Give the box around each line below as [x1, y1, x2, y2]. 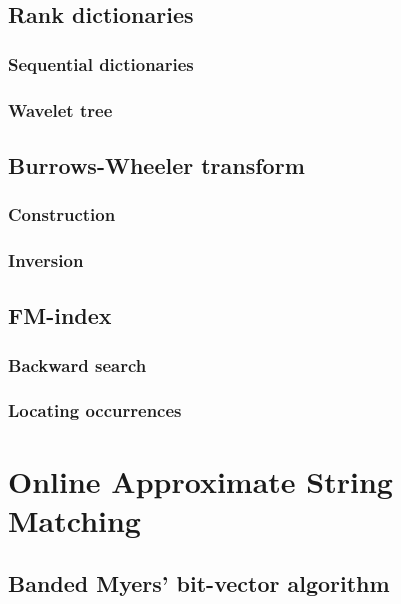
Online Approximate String [8, 460, 393, 501]
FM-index [8, 300, 112, 331]
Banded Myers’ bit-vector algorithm [8, 568, 390, 599]
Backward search [8, 352, 147, 377]
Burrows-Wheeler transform [8, 149, 305, 180]
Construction [8, 202, 116, 227]
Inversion [8, 248, 84, 273]
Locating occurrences [8, 398, 182, 423]
